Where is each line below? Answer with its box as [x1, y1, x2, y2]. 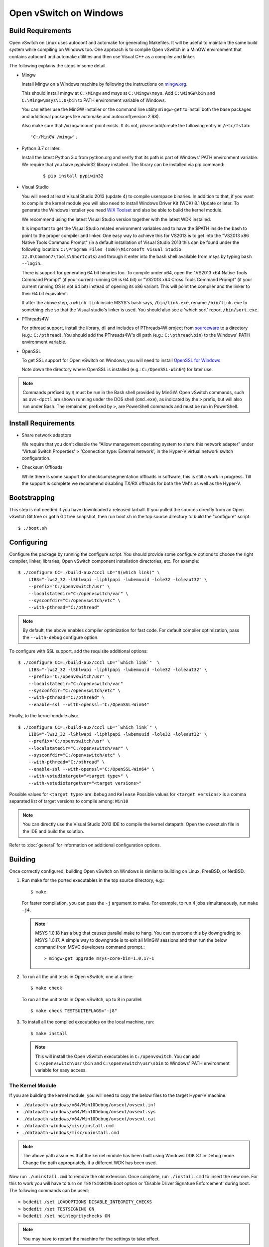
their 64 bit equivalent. [21, 290, 68, 296]
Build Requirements [9, 26, 72, 35]
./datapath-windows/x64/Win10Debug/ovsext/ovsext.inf [21, 1102, 156, 1107]
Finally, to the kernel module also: [9, 713, 78, 719]
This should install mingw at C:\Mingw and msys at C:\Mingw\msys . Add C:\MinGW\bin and [21, 90, 215, 96]
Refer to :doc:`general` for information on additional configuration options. [9, 842, 161, 848]
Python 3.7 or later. [21, 145, 61, 151]
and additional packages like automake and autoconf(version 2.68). [21, 113, 160, 119]
